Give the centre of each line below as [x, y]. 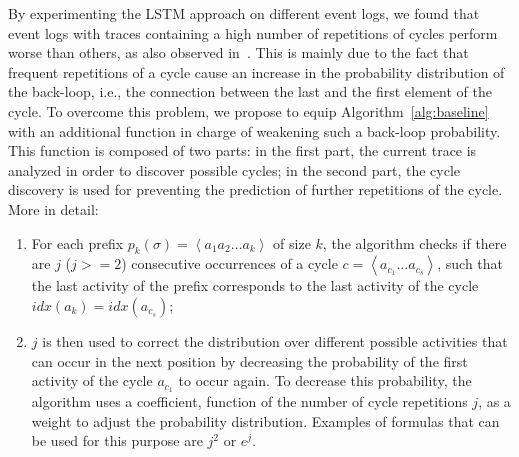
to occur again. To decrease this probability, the [325, 380]
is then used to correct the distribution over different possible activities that [275, 340]
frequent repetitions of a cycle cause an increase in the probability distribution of [256, 71]
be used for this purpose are [117, 440]
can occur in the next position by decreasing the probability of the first [249, 360]
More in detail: [53, 208]
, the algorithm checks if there [414, 242]
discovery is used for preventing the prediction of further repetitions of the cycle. [255, 189]
